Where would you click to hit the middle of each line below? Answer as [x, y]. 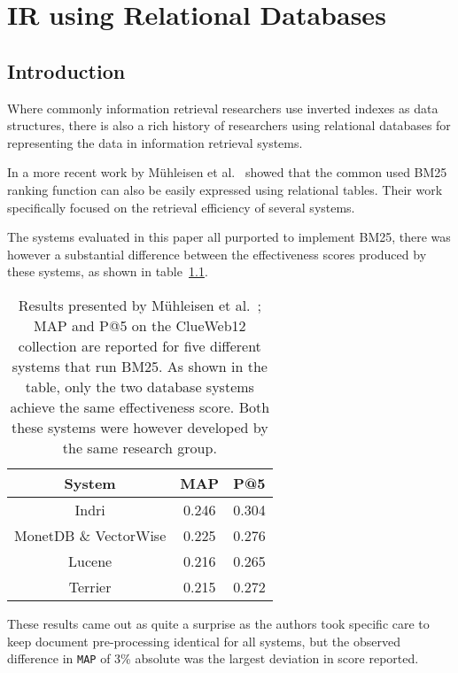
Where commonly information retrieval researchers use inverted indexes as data [223, 108]
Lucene [90, 561]
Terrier [90, 586]
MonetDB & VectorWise [90, 535]
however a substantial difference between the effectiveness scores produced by [217, 254]
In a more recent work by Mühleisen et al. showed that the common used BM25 [227, 172]
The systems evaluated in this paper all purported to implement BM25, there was [229, 237]
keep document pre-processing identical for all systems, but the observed [204, 641]
